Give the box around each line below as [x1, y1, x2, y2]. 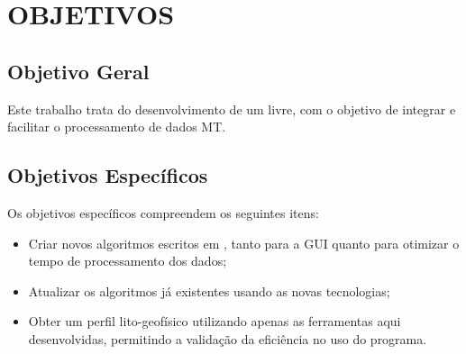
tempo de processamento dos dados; [28, 251, 227, 270]
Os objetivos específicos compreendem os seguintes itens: [7, 203, 319, 222]
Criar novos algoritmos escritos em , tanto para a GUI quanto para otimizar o [28, 233, 460, 252]
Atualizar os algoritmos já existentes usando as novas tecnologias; [28, 281, 390, 300]
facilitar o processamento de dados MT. [7, 117, 226, 136]
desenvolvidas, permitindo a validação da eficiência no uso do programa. [28, 329, 427, 348]
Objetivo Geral [7, 57, 150, 85]
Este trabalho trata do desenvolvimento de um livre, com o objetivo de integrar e [7, 99, 456, 118]
